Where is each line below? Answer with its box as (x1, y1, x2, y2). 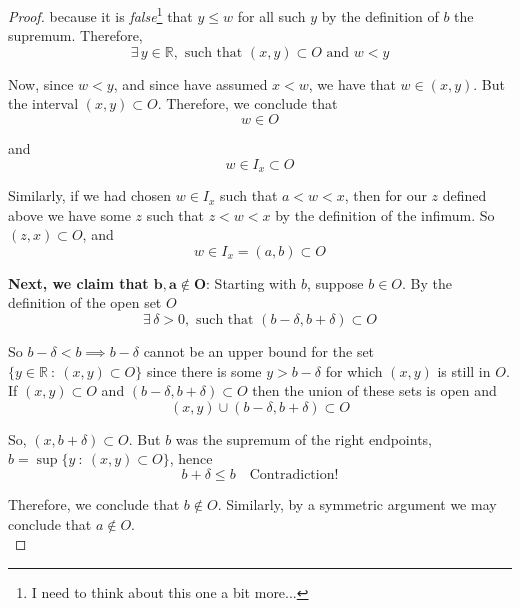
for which (325, 360, 383, 381)
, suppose (307, 272, 364, 293)
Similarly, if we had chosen (8, 185, 172, 206)
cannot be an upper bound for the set (143, 341, 375, 362)
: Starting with (206, 272, 297, 293)
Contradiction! (249, 468, 339, 483)
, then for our (344, 185, 427, 206)
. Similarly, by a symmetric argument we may (217, 494, 497, 515)
